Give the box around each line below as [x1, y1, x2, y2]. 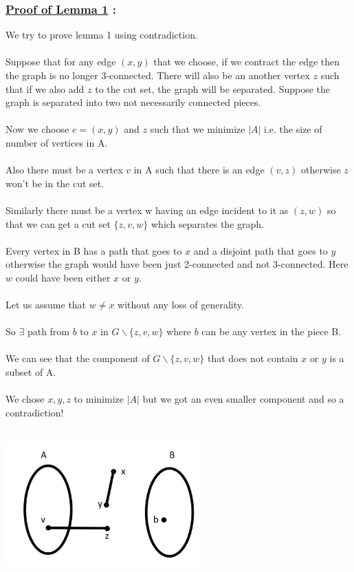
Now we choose [5, 122, 69, 136]
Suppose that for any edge [5, 54, 116, 69]
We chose [5, 392, 45, 406]
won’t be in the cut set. [5, 176, 104, 190]
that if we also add [5, 81, 85, 96]
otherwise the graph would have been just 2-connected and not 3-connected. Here [5, 257, 349, 271]
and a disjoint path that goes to [193, 243, 328, 257]
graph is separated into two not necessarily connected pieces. [5, 95, 261, 109]
